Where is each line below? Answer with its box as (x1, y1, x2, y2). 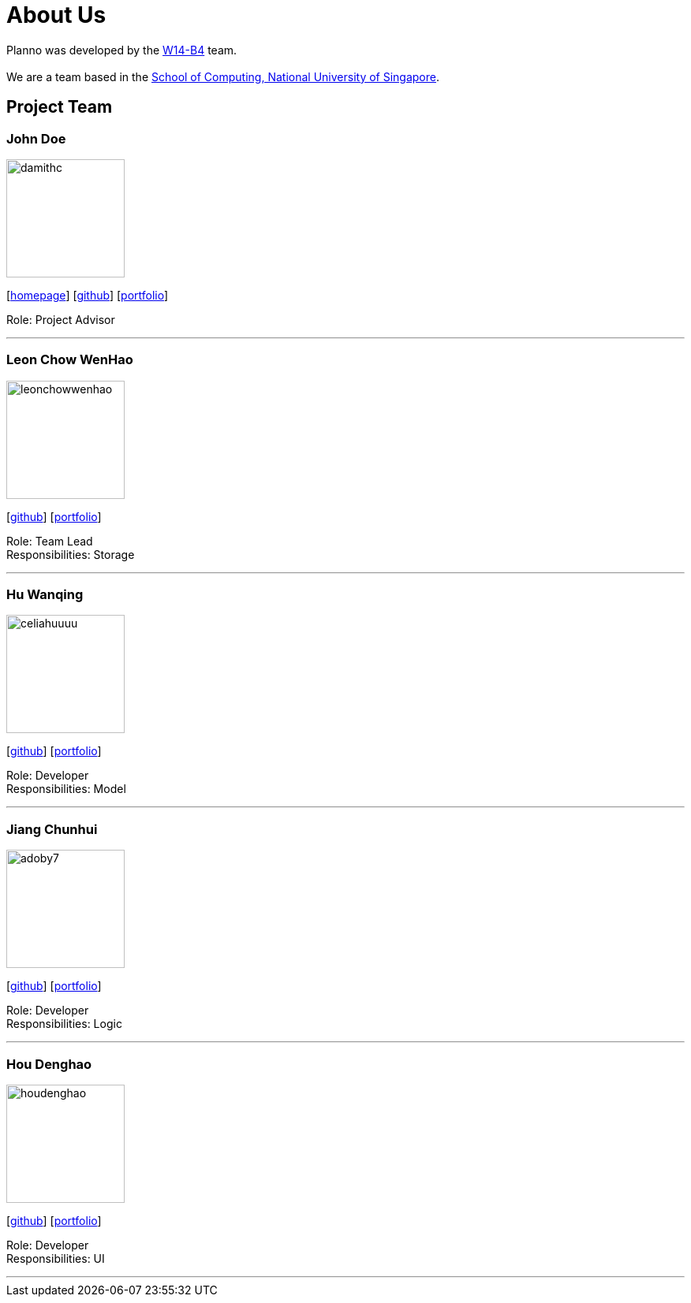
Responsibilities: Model (6, 782, 126, 796)
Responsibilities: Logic (6, 1017, 122, 1031)
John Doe (6, 130, 66, 147)
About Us (6, 2, 106, 28)
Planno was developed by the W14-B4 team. (6, 43, 237, 57)
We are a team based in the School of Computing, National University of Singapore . (6, 69, 440, 84)
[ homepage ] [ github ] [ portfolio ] (6, 288, 169, 302)
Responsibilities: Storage (6, 547, 135, 561)
